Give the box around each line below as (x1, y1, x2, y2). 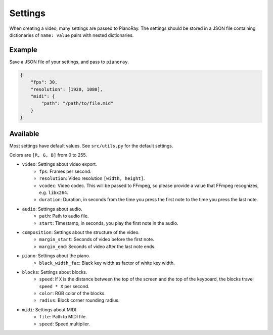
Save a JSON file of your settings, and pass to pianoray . (9, 59, 129, 65)
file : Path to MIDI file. (39, 314, 87, 320)
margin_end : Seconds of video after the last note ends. (39, 243, 156, 250)
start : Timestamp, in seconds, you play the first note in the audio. (39, 220, 179, 226)
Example (9, 45, 37, 54)
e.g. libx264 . (39, 189, 68, 196)
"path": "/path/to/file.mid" (41, 101, 114, 106)
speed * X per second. (39, 283, 89, 289)
